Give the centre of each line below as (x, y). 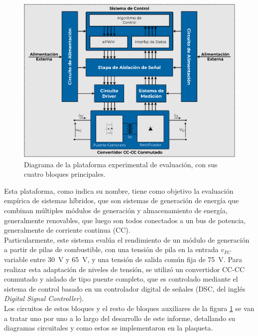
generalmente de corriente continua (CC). (67, 230)
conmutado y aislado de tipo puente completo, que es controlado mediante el (121, 279)
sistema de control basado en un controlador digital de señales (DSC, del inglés (125, 288)
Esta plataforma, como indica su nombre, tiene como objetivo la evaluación (119, 190)
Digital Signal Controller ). (44, 298)
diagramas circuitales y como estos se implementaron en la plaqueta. (109, 328)
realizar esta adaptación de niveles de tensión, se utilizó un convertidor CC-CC (125, 269)
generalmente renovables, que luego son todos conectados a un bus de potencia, (125, 220)
